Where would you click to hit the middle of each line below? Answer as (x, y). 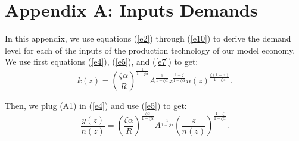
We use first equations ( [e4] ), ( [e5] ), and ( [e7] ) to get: (102, 62)
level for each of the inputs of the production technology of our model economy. (150, 50)
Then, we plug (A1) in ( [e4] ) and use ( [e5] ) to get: (96, 106)
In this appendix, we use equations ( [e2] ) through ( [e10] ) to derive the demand (148, 38)
